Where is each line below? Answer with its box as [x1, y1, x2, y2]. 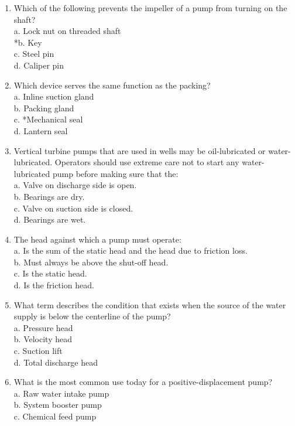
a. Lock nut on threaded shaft [13, 25, 121, 37]
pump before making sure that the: [52, 167, 179, 179]
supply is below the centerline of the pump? [13, 310, 171, 322]
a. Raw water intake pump [13, 387, 109, 399]
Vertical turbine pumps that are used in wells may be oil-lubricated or [13, 144, 266, 156]
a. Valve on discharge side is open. [13, 179, 137, 191]
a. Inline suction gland [13, 90, 94, 103]
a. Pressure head [13, 321, 73, 333]
